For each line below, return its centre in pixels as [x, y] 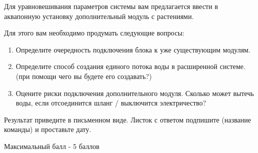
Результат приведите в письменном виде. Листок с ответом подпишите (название [127, 119]
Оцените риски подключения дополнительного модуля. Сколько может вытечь [135, 93]
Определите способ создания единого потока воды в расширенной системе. [131, 66]
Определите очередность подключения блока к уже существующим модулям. [133, 49]
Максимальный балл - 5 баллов [52, 146]
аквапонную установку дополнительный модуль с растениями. [99, 16]
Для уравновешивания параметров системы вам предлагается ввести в [111, 6]
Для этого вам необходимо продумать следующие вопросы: [94, 33]
